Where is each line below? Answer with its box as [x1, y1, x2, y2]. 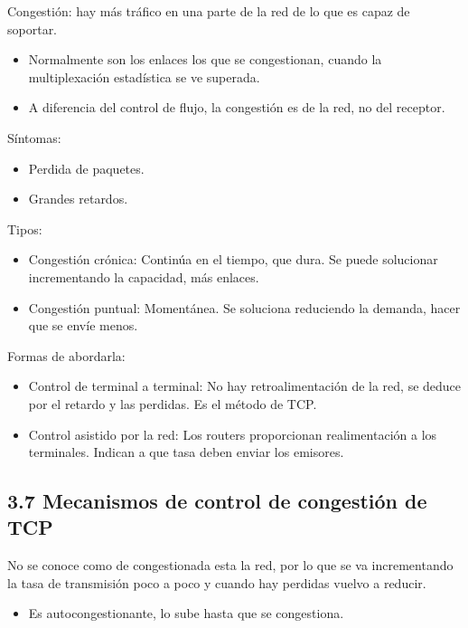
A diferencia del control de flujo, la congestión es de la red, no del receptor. [28, 98, 445, 117]
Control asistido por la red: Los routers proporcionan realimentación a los [28, 424, 437, 443]
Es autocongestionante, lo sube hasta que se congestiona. [28, 604, 344, 623]
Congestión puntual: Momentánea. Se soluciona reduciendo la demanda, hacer [28, 298, 461, 317]
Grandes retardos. [28, 189, 128, 208]
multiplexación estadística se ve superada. [28, 67, 260, 86]
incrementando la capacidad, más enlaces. [28, 267, 259, 286]
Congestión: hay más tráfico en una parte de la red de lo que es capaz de [7, 2, 410, 20]
